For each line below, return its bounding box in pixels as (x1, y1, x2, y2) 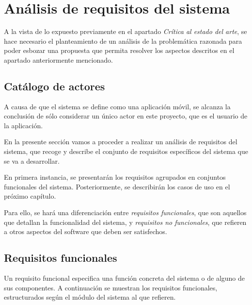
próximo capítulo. (4, 191, 56, 201)
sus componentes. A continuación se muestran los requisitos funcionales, (4, 282, 218, 292)
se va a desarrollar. (4, 155, 60, 166)
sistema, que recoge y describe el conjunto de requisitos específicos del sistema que (4, 146, 248, 156)
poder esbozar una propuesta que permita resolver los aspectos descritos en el (4, 45, 235, 55)
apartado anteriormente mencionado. (4, 54, 113, 65)
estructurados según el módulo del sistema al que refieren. (4, 292, 176, 302)
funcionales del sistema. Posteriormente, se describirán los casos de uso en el (4, 181, 230, 191)
